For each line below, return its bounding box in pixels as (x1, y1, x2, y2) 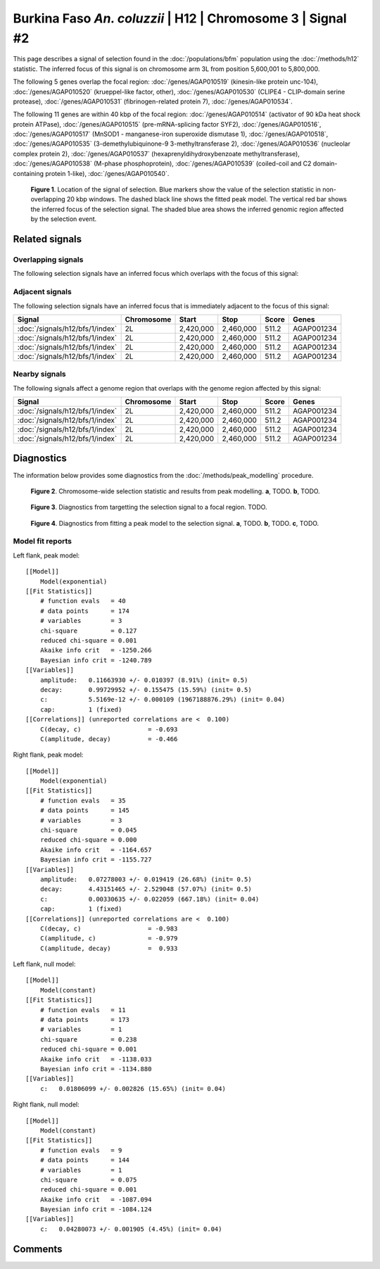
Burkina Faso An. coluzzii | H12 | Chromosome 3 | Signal (13, 11, 348, 26)
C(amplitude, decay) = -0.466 (39, 735, 178, 743)
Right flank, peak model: (13, 750, 84, 759)
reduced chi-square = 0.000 (39, 836, 137, 844)
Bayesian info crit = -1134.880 (39, 1065, 152, 1073)
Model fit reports (13, 536, 72, 546)
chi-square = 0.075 (39, 1175, 137, 1184)
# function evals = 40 (39, 597, 126, 605)
